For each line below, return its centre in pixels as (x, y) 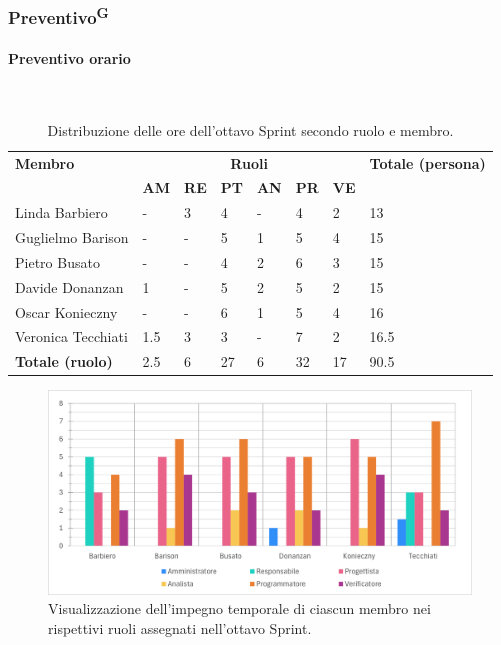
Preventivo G (58, 16)
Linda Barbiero (61, 212)
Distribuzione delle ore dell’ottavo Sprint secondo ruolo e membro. (250, 129)
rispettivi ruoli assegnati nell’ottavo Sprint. (180, 627)
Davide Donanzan (69, 286)
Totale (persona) (427, 162)
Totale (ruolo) (64, 361)
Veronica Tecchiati (71, 336)
